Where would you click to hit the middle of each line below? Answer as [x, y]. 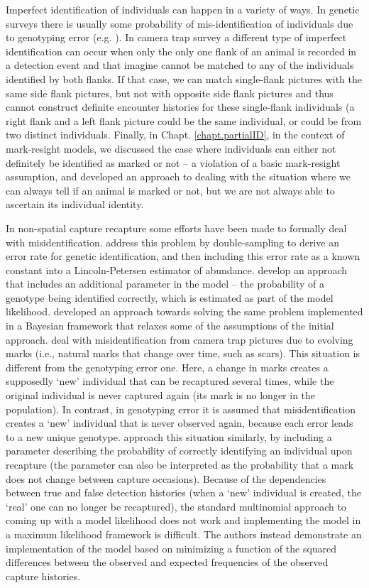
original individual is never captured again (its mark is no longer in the [161, 395]
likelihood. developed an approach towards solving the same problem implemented [184, 311]
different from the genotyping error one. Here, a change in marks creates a [167, 367]
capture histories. [43, 576]
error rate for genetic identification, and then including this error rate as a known [183, 256]
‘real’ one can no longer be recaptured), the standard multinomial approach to [176, 506]
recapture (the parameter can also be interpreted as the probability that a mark [180, 464]
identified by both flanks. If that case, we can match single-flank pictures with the [184, 78]
